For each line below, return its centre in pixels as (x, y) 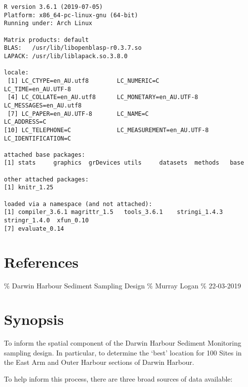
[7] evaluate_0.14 (34, 229)
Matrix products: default (46, 40)
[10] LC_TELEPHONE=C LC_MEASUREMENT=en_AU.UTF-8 (106, 130)
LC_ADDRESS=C (25, 122)
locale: (17, 73)
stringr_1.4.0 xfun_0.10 (46, 221)
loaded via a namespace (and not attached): (78, 204)
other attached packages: (46, 179)
